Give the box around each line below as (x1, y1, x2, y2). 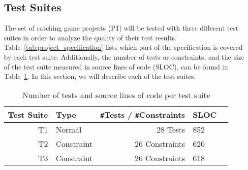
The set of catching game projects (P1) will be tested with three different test (4, 23, 239, 33)
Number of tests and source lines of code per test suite (22, 89, 210, 101)
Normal (56, 123, 82, 135)
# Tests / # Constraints (100, 108, 185, 120)
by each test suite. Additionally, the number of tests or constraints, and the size (4, 51, 245, 62)
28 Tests (156, 123, 185, 135)
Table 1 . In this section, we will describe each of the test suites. (4, 71, 196, 81)
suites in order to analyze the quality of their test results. (4, 32, 177, 42)
